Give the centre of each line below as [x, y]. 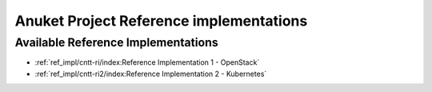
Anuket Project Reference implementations [161, 21]
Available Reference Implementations [117, 42]
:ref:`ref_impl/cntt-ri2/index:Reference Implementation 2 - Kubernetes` [151, 74]
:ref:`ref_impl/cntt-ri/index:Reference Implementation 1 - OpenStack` [147, 62]
